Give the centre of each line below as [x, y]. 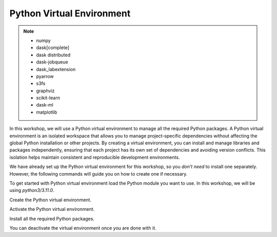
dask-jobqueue [52, 62]
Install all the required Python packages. [52, 219]
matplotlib [47, 112]
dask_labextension [56, 69]
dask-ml [45, 105]
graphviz [45, 91]
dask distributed [53, 55]
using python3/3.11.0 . [32, 190]
